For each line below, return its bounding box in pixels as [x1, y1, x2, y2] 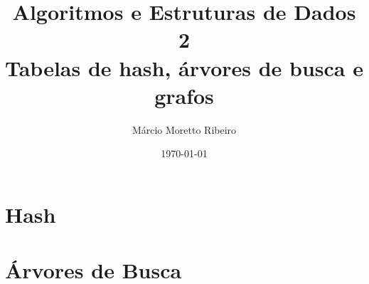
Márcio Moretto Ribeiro [132, 122, 237, 137]
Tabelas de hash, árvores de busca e [5, 53, 364, 82]
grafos [154, 80, 214, 110]
